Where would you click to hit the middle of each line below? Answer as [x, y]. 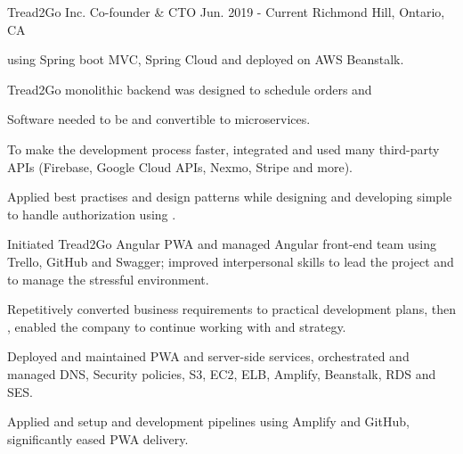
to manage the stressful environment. [108, 279]
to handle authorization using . [92, 214]
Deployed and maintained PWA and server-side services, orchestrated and [208, 356]
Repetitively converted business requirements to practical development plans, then [231, 309]
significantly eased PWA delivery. [98, 438]
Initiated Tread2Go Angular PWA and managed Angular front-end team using [222, 244]
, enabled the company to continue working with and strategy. [177, 326]
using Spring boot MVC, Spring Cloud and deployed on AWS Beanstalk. [206, 59]
